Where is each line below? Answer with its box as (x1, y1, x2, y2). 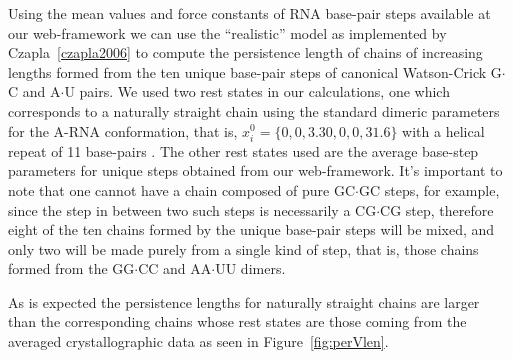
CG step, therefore (380, 199, 494, 220)
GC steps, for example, (359, 179, 500, 200)
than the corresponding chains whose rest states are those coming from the (8, 311, 467, 332)
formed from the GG (8, 258, 135, 279)
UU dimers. (215, 258, 286, 279)
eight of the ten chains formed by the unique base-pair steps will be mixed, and (8, 219, 495, 240)
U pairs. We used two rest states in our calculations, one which (64, 81, 450, 102)
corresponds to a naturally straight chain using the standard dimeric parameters (8, 100, 500, 121)
